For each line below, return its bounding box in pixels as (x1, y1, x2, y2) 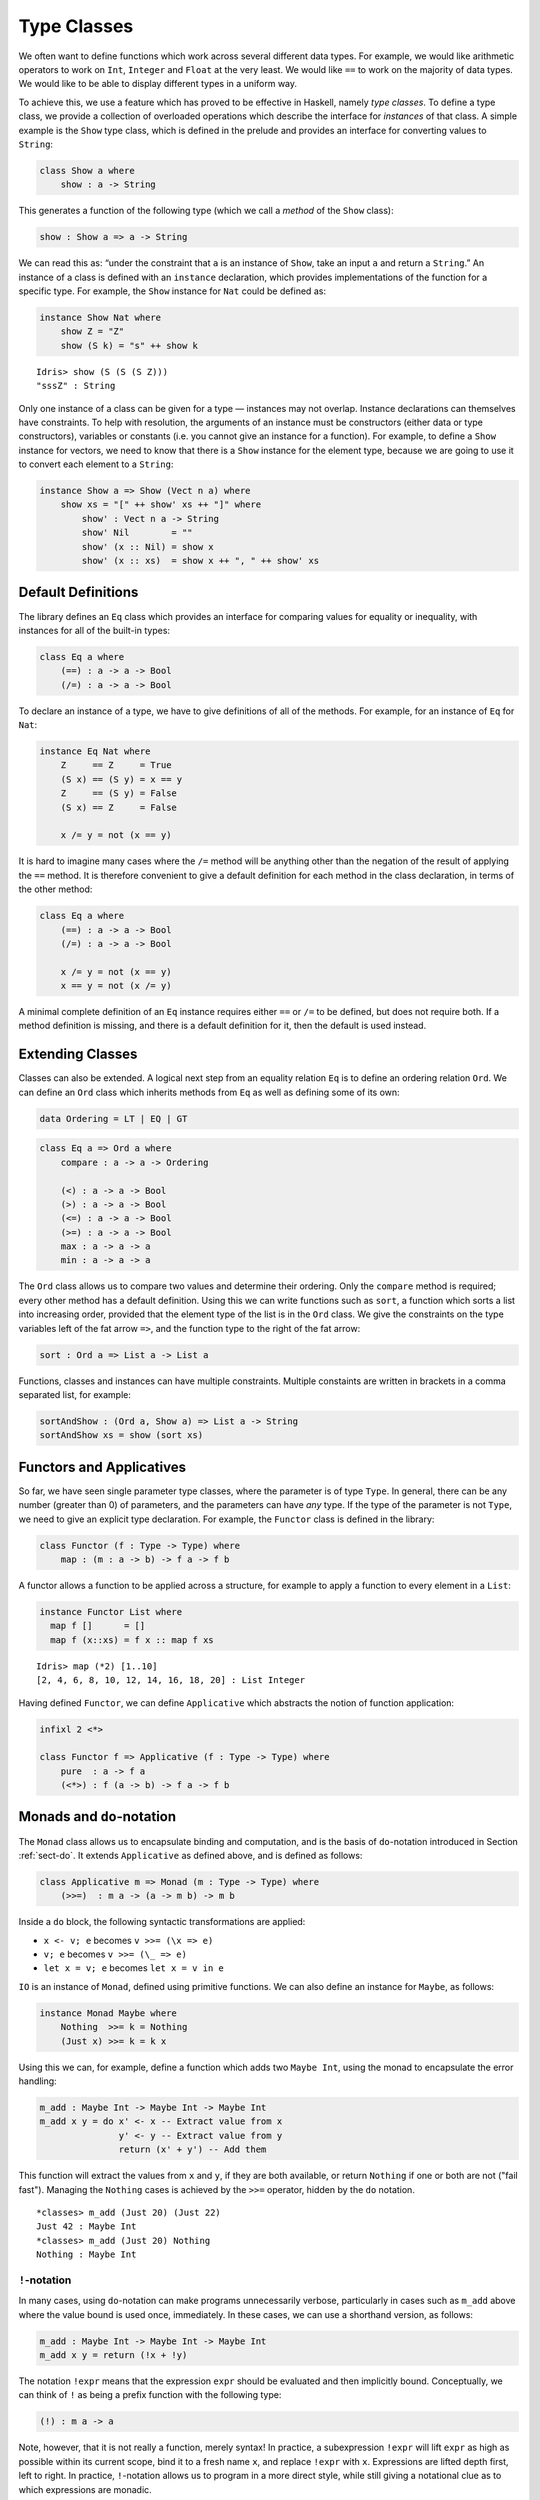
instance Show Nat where (39, 311, 162, 323)
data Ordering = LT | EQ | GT (39, 1113, 188, 1124)
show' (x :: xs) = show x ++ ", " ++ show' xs (81, 555, 320, 567)
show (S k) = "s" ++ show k (60, 340, 199, 351)
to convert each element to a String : (18, 458, 174, 470)
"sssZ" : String (36, 380, 116, 392)
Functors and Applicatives (18, 1458, 187, 1475)
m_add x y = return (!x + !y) (39, 2350, 188, 2361)
